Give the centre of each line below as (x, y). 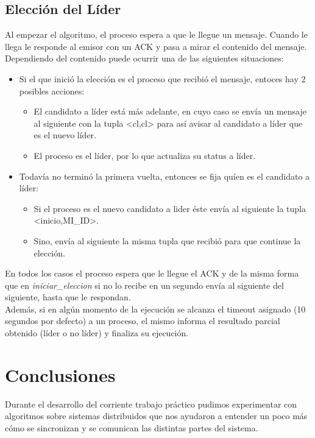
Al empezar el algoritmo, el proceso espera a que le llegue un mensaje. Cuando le (156, 34)
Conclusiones (60, 374)
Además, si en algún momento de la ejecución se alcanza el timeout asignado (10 (155, 309)
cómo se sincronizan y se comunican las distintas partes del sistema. (132, 427)
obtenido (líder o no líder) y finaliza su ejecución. (97, 333)
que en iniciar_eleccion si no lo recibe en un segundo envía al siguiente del (144, 285)
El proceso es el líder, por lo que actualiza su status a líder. (145, 155)
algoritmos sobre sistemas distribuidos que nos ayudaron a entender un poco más (156, 416)
